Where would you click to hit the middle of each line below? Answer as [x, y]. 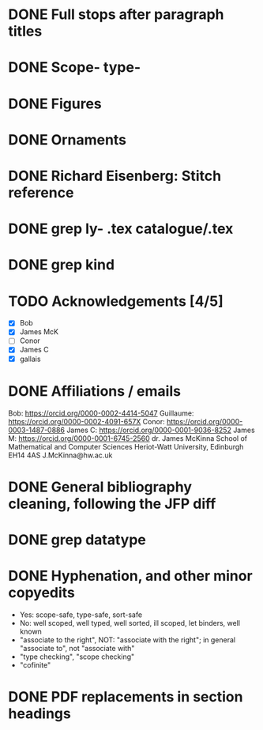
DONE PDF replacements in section [126, 697]
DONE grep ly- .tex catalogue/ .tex [121, 229]
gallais [30, 359]
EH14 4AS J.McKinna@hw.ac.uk [60, 455]
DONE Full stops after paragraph [116, 15]
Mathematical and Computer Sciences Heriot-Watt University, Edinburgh [126, 446]
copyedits [41, 593]
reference [41, 192]
